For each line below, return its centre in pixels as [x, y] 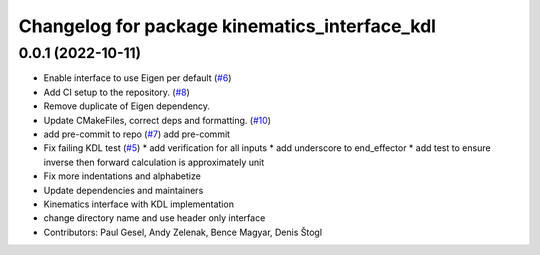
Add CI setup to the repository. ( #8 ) [116, 92]
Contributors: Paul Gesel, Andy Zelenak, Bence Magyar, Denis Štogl [183, 232]
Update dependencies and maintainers [123, 190]
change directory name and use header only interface [154, 218]
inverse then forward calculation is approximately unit [154, 162]
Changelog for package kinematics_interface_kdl [227, 26]
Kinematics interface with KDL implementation [139, 204]
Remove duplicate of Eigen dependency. [126, 106]
